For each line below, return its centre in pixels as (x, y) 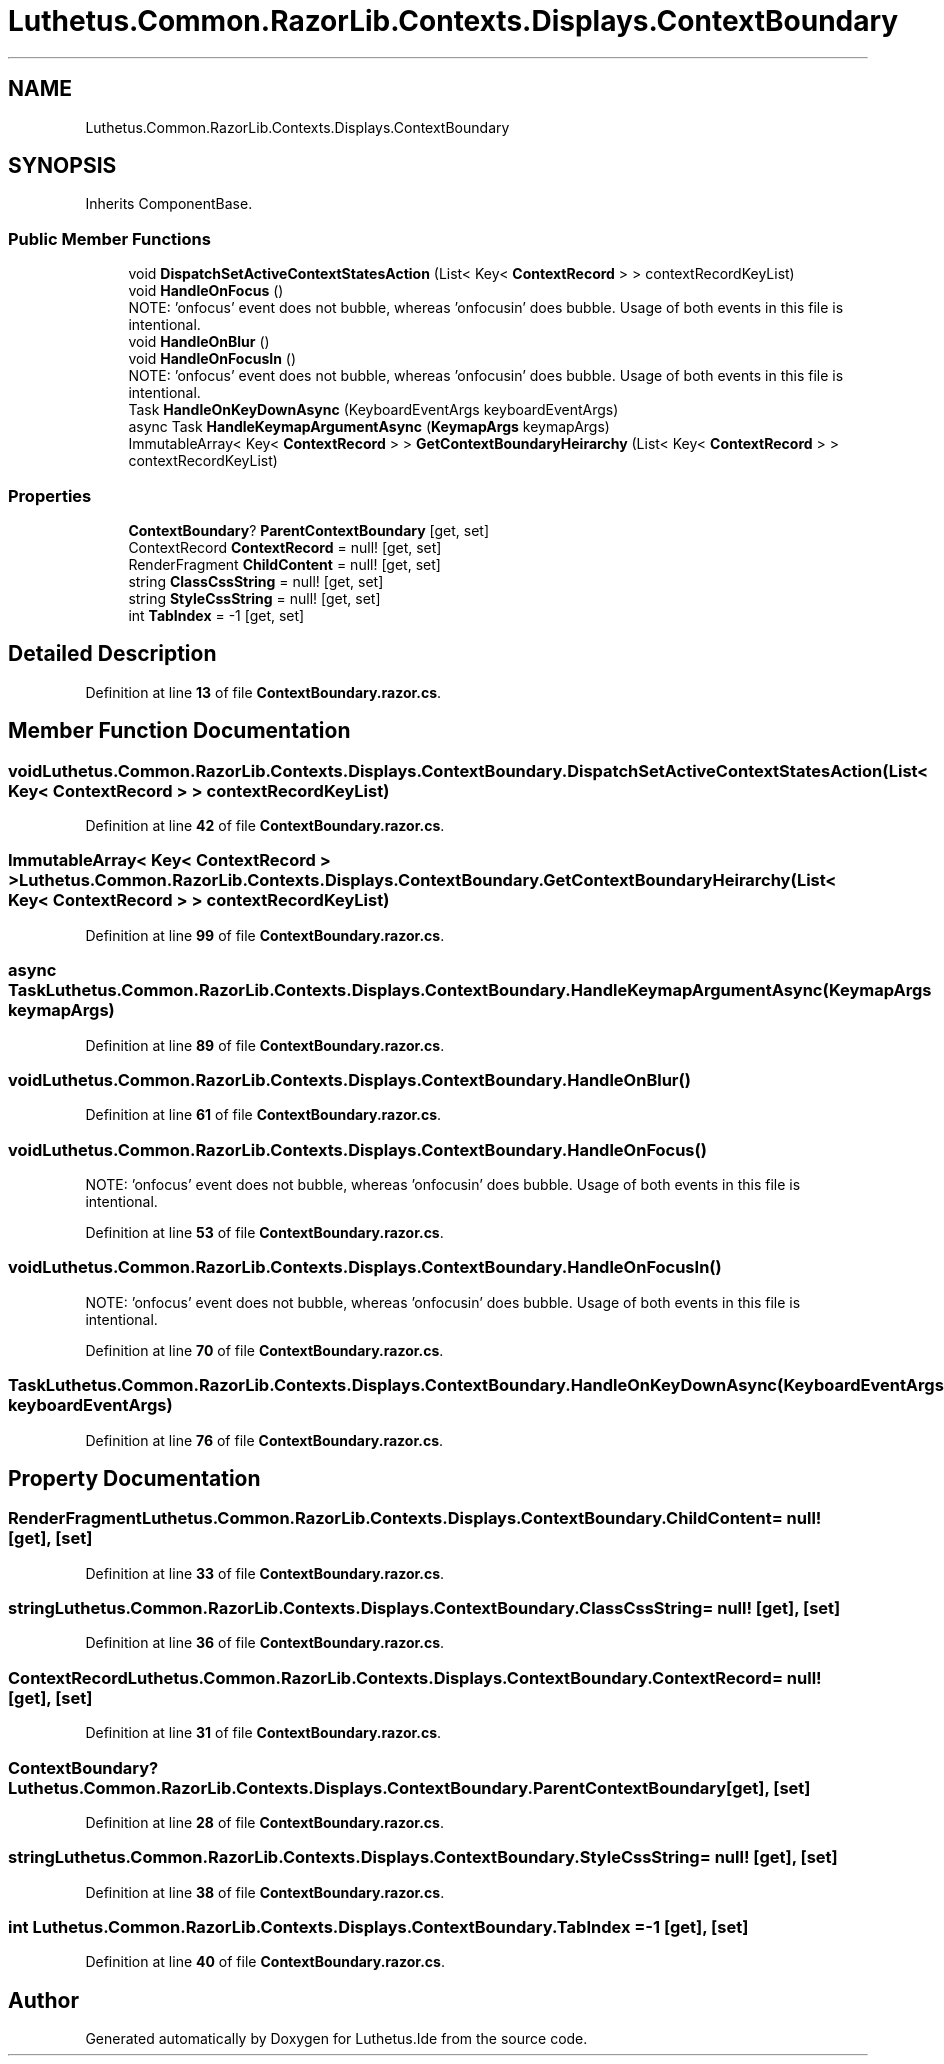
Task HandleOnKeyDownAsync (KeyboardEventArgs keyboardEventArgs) (373, 410)
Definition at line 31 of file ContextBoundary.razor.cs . (263, 1733)
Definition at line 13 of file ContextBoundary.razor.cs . (263, 692)
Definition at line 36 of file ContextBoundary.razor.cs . (265, 1643)
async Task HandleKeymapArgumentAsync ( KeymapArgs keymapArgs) (369, 427)
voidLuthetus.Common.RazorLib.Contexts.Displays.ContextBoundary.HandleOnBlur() (349, 1079)
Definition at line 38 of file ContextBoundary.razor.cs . (265, 1892)
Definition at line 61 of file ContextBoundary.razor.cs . (263, 1115)
